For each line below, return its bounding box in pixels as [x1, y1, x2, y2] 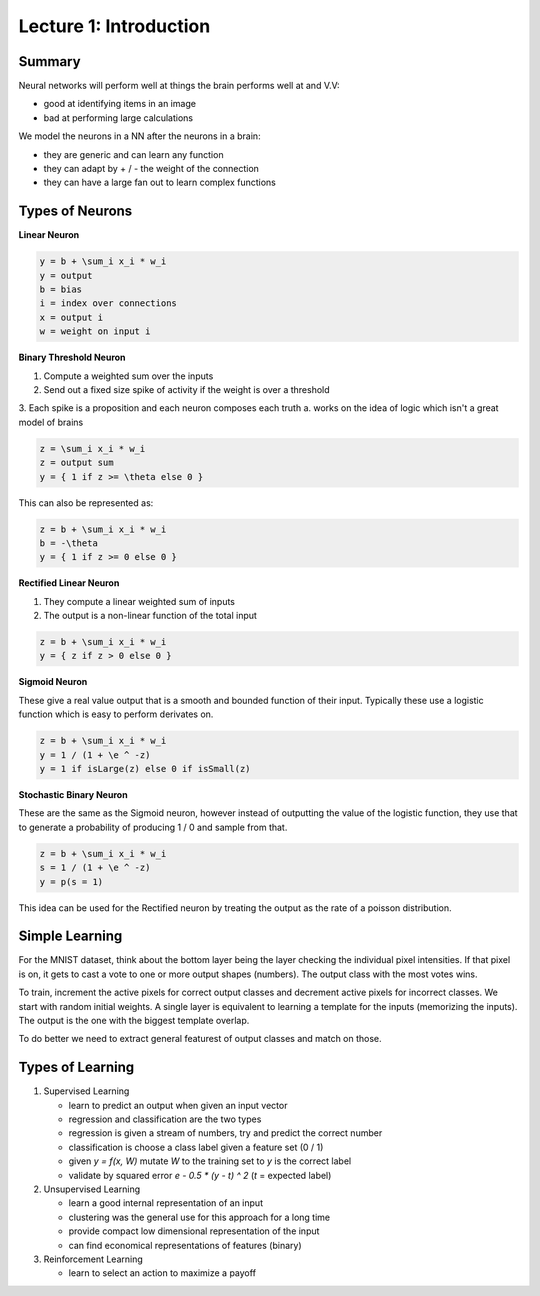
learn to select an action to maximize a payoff [68, 1267, 257, 1279]
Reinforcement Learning [43, 1253, 144, 1265]
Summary [18, 53, 81, 70]
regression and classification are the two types [68, 1113, 262, 1125]
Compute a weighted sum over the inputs [43, 370, 214, 382]
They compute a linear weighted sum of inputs [43, 595, 235, 607]
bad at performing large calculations [43, 111, 194, 124]
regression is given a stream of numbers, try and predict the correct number [68, 1127, 383, 1139]
